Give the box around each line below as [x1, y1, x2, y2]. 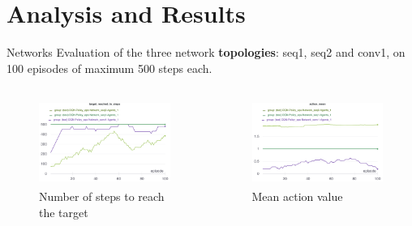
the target [39, 203, 88, 220]
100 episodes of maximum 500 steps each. [6, 59, 212, 76]
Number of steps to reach [39, 188, 165, 205]
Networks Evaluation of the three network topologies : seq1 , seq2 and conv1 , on [6, 44, 406, 61]
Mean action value [251, 188, 343, 205]
